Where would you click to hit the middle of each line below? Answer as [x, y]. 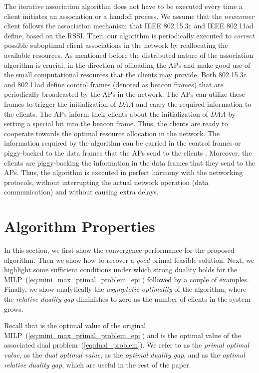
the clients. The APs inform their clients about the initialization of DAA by [120, 113]
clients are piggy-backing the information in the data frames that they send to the [130, 162]
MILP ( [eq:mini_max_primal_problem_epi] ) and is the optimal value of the [123, 335]
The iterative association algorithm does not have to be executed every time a [123, 6]
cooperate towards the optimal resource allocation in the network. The [112, 133]
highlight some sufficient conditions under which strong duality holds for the [121, 270]
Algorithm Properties [80, 226]
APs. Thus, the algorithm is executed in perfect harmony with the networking [124, 172]
